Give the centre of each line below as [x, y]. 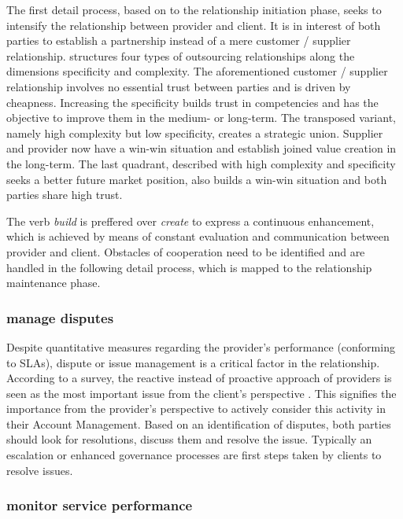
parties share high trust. [65, 195]
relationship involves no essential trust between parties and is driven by [179, 86]
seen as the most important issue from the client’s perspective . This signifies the [201, 393]
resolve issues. [40, 470]
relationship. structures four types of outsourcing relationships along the [181, 55]
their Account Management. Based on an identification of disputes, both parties [199, 423]
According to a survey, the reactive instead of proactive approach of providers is [199, 378]
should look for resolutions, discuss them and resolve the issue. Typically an [189, 439]
